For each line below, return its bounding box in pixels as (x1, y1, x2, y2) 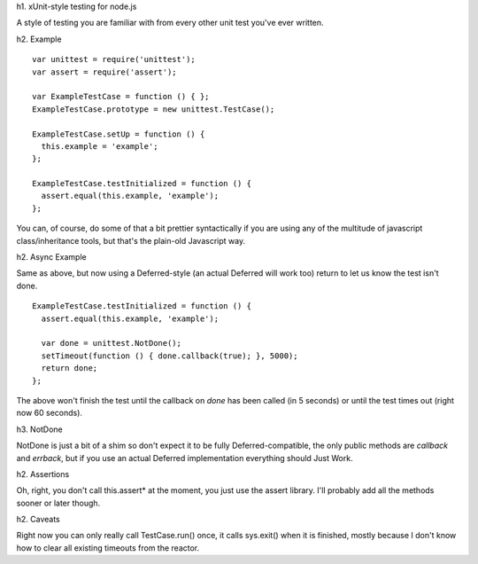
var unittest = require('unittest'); (32, 54, 197, 65)
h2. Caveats (16, 514, 61, 525)
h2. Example (16, 34, 62, 44)
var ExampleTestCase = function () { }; (32, 91, 210, 102)
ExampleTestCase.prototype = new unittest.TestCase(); (32, 104, 275, 114)
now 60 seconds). (16, 408, 83, 419)
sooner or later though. (16, 497, 101, 508)
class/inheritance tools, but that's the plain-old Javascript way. (16, 235, 246, 246)
